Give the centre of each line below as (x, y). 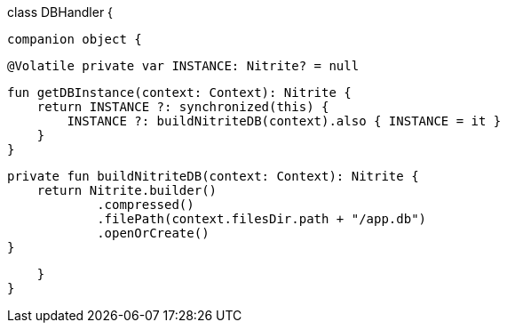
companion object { (75, 39)
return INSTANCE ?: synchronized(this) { (183, 107)
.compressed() (146, 205)
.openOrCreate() (153, 233)
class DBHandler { (60, 12)
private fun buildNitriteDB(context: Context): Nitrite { (213, 176)
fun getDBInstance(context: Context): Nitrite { (179, 93)
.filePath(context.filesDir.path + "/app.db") (262, 219)
